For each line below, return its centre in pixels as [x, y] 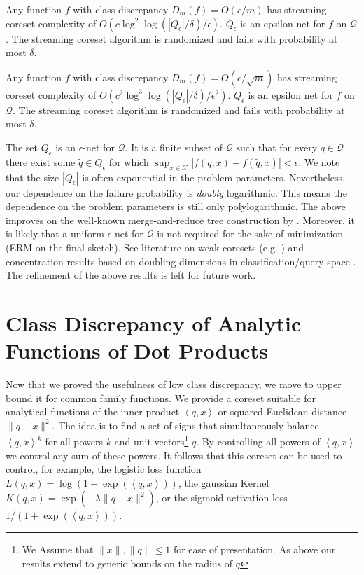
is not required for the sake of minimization [250, 234]
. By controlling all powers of [258, 442]
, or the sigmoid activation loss [222, 498]
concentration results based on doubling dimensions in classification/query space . [181, 261]
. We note [319, 161]
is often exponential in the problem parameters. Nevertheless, [213, 177]
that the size [33, 177]
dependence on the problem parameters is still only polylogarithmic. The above [176, 206]
